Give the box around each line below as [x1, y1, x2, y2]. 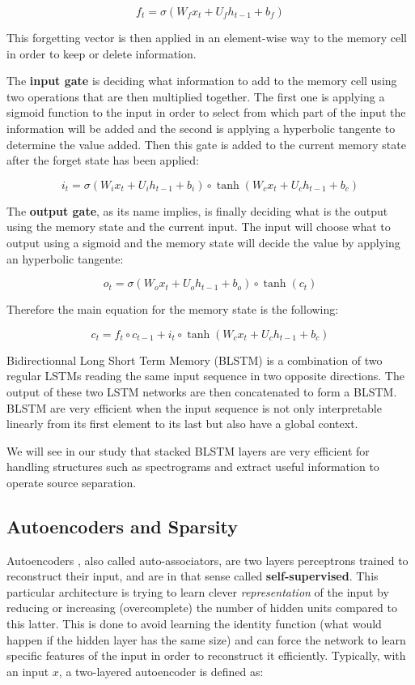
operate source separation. [6, 473, 137, 490]
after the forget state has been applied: [6, 152, 199, 169]
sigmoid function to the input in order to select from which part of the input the [6, 104, 406, 121]
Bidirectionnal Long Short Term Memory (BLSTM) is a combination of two [6, 351, 383, 368]
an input [6, 662, 49, 679]
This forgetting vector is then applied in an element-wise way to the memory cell [6, 29, 407, 45]
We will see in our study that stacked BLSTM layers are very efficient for [6, 442, 370, 459]
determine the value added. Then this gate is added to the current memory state [6, 135, 406, 152]
